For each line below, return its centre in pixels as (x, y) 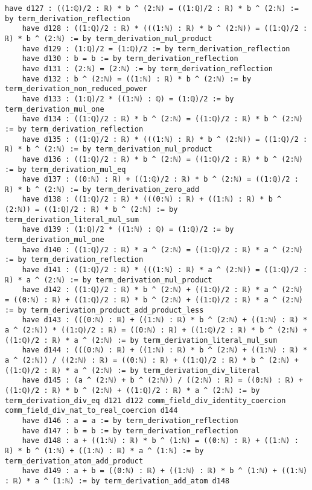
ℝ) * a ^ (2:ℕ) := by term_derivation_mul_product (109, 280)
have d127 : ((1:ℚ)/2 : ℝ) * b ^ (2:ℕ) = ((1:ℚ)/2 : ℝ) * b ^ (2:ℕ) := (152, 8)
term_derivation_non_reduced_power (76, 89)
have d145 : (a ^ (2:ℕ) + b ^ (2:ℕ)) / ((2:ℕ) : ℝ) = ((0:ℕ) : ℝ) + (162, 380)
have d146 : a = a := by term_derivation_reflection (130, 420)
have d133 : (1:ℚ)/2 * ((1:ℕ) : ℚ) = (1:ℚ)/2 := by (128, 99)
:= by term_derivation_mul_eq (65, 169)
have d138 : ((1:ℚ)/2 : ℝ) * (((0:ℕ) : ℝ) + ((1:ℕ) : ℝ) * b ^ (152, 199)
